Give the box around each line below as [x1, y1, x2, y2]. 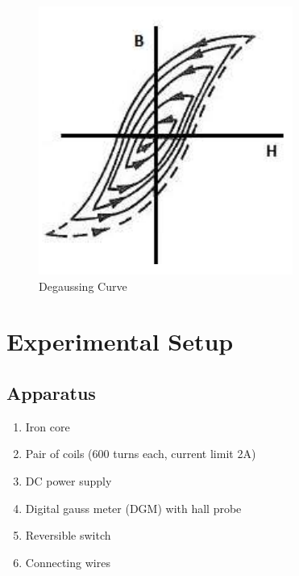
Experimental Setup [6, 325, 234, 358]
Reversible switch [25, 527, 111, 544]
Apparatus [6, 380, 96, 405]
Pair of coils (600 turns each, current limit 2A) [25, 445, 256, 462]
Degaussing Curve [39, 277, 127, 294]
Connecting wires [25, 553, 110, 570]
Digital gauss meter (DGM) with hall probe [25, 499, 242, 516]
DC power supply [25, 472, 112, 489]
